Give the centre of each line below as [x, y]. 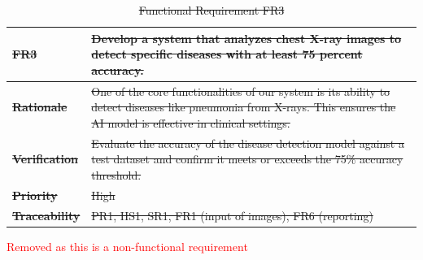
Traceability [46, 215]
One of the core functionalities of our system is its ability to [241, 91]
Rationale [40, 107]
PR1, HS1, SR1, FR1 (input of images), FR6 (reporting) [232, 215]
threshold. [116, 174]
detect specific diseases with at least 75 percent [227, 54]
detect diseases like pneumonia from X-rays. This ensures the [244, 107]
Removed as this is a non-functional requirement [127, 246]
